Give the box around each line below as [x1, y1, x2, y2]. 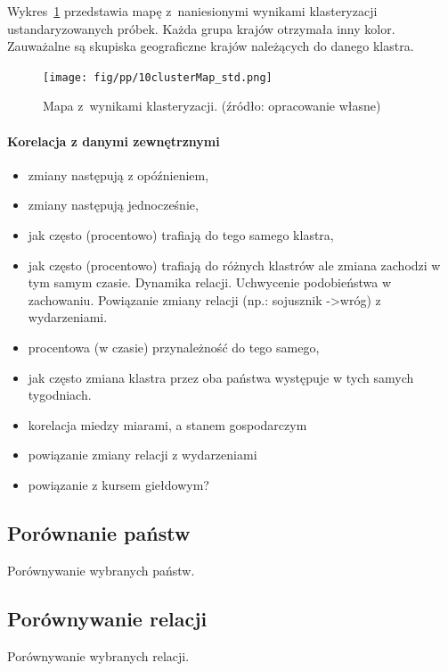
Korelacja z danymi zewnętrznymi [7, 131, 220, 150]
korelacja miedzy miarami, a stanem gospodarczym [28, 415, 307, 434]
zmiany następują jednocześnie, [28, 195, 199, 214]
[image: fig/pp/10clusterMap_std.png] [43, 70, 273, 84]
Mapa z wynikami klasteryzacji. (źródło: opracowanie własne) [43, 96, 381, 115]
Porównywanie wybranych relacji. [7, 646, 190, 665]
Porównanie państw [7, 518, 191, 546]
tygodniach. [28, 385, 92, 404]
